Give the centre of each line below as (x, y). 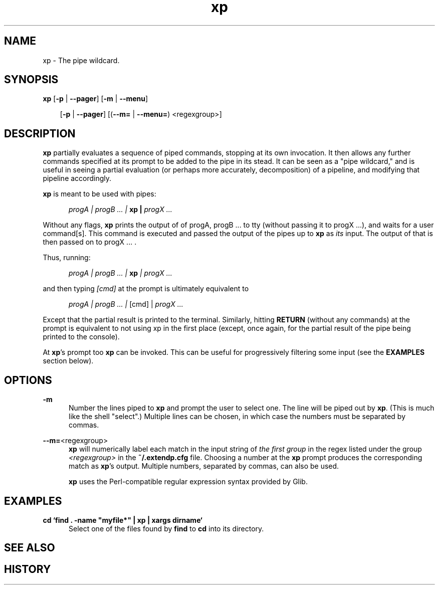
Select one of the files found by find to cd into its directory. (166, 528)
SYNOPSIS (31, 80)
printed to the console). (81, 337)
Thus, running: (67, 258)
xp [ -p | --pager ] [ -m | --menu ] (95, 99)
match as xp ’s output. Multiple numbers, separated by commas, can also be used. (204, 466)
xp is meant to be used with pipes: (99, 194)
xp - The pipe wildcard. (81, 60)
